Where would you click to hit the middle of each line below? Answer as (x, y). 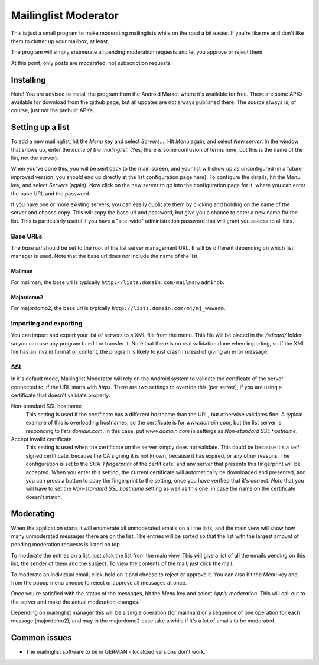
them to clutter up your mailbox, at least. (60, 41)
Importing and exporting (47, 323)
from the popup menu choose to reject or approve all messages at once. (99, 582)
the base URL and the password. (51, 193)
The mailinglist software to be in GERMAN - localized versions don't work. (116, 652)
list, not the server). (35, 158)
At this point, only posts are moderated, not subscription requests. (92, 63)
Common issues (41, 638)
